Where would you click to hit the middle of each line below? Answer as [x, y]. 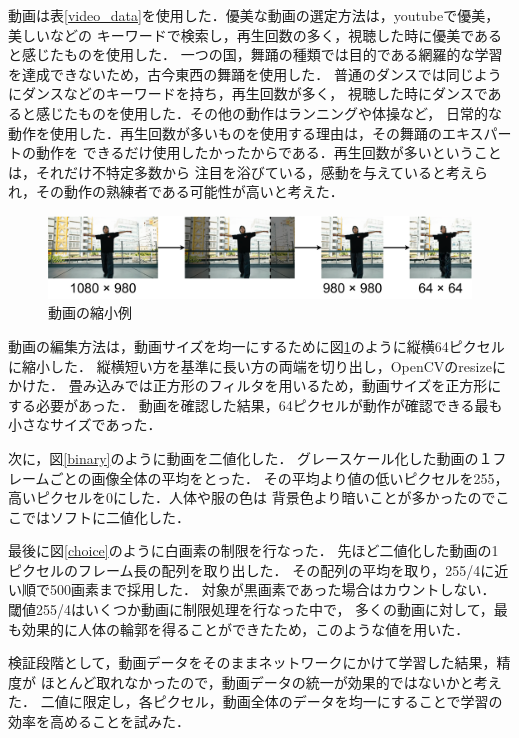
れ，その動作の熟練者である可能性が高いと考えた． [176, 191]
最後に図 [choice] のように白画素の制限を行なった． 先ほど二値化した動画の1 [253, 550]
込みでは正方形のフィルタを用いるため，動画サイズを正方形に [299, 385]
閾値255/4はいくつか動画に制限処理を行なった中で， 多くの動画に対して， [251, 609]
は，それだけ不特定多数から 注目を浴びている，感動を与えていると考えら [248, 171]
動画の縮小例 [90, 312]
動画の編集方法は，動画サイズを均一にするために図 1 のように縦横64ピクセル [256, 345]
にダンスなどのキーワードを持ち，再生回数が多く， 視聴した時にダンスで [248, 93]
